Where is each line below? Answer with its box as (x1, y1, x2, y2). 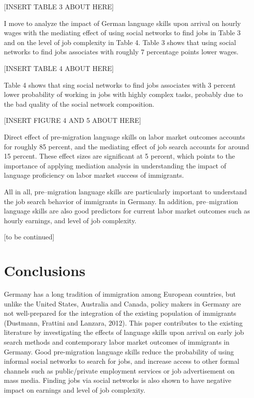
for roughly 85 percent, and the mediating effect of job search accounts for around (4, 141, 250, 151)
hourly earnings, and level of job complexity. (4, 215, 137, 225)
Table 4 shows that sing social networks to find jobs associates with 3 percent (4, 79, 236, 90)
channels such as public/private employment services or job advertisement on (4, 365, 235, 375)
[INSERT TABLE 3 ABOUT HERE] (4, 1, 114, 11)
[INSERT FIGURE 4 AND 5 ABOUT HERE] (4, 115, 141, 125)
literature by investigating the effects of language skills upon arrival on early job (4, 327, 244, 337)
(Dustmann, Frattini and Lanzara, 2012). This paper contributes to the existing (4, 317, 243, 328)
